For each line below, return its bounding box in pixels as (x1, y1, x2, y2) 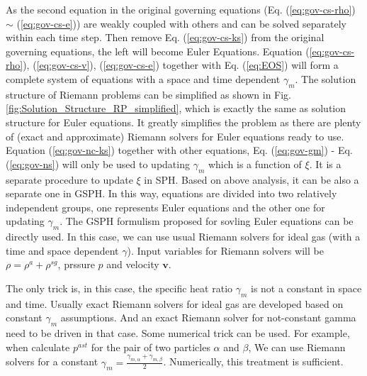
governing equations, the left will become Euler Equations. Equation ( (6, 43, 310, 58)
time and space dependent (6, 243, 119, 258)
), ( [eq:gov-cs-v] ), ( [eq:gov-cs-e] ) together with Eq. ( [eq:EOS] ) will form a (23, 57, 339, 72)
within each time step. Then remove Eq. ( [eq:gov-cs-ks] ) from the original (6, 30, 324, 45)
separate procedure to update (6, 172, 133, 187)
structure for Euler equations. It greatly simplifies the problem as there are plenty (6, 114, 361, 129)
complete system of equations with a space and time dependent (6, 71, 281, 86)
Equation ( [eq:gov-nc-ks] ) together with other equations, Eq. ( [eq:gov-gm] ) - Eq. (6, 143, 353, 157)
